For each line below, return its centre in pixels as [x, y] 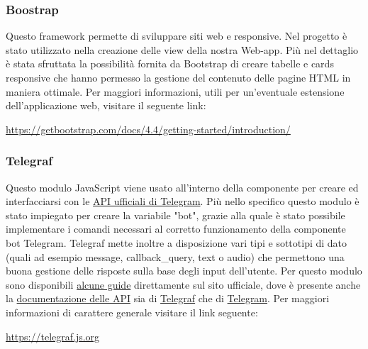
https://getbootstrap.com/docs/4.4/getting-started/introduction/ [148, 129]
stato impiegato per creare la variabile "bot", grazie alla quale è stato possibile [175, 215]
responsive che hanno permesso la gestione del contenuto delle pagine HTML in [178, 77]
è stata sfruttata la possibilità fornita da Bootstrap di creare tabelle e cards [170, 63]
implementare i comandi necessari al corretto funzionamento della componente [176, 229]
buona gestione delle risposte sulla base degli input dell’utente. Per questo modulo [184, 271]
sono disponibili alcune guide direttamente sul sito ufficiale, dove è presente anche [183, 284]
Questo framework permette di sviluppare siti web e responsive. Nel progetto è [177, 36]
